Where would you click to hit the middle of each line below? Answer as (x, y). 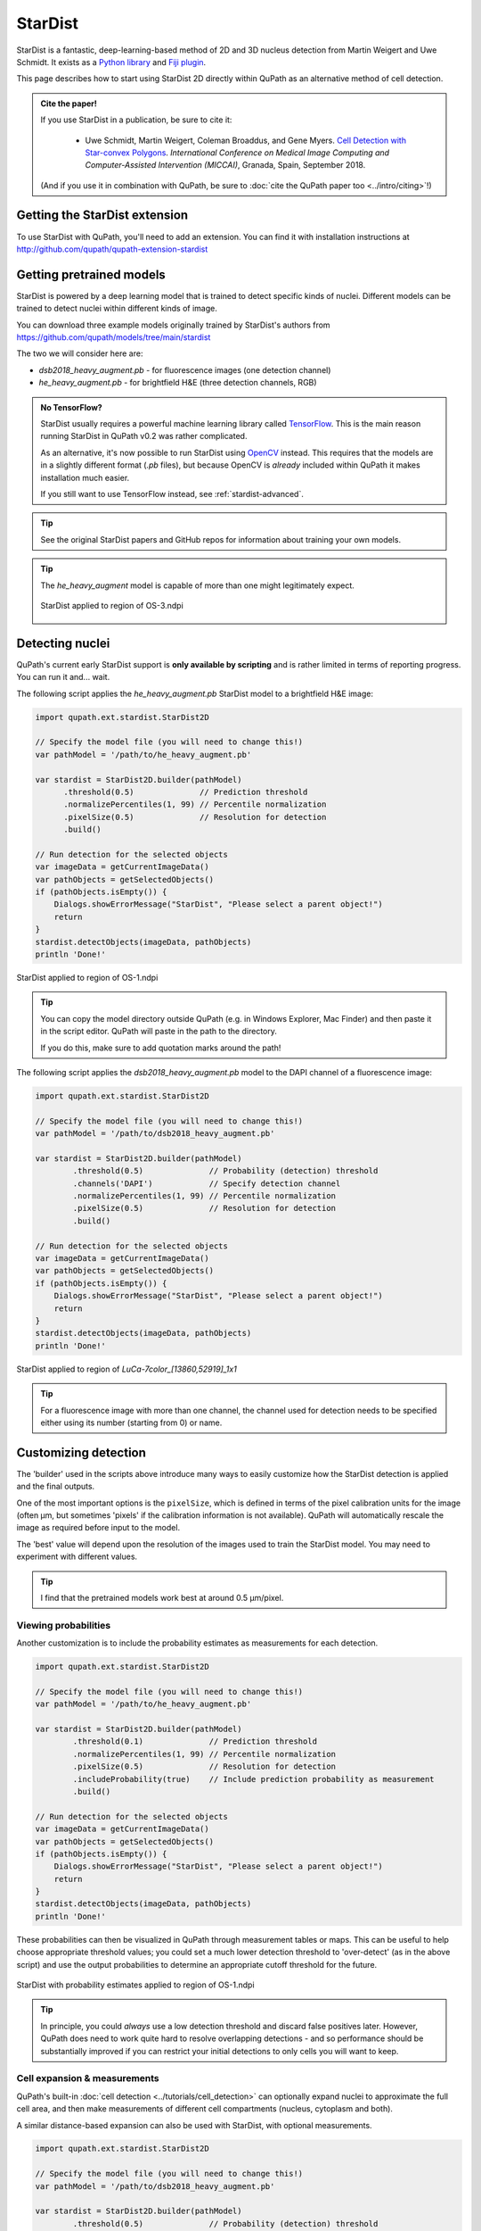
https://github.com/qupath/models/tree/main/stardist (114, 337)
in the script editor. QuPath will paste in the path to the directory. (159, 1032)
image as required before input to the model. (98, 1528)
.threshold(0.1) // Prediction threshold (195, 1742)
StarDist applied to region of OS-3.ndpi (112, 605)
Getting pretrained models (91, 274)
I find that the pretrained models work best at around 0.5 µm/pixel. (162, 1597)
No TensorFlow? (71, 407)
